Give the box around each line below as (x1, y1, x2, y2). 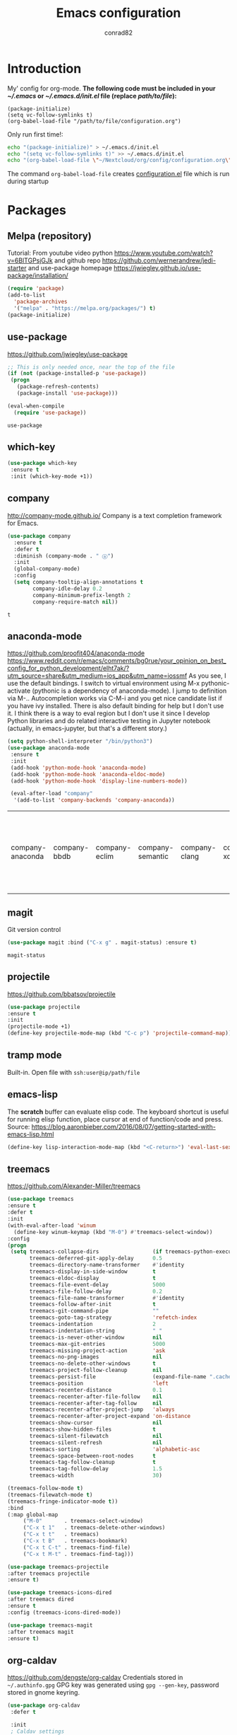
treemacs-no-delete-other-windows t (29, 1360, 157, 1367)
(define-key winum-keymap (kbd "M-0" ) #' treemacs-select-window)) (13, 1228, 213, 1235)
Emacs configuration (56, 5, 181, 21)
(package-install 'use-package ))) (16, 390, 119, 397)
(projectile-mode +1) (7, 1023, 71, 1030)
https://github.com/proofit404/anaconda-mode (7, 649, 145, 657)
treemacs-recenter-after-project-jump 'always (29, 1406, 175, 1413)
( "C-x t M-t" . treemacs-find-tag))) (23, 1550, 134, 1557)
